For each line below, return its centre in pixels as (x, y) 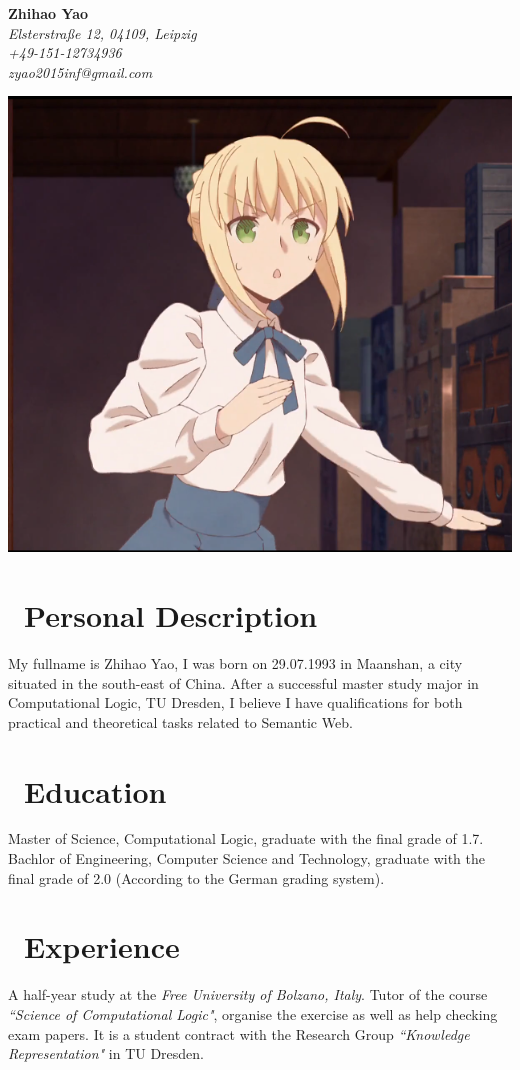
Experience (102, 946)
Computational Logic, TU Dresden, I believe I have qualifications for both (235, 702)
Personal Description (171, 615)
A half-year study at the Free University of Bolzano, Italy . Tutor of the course (248, 994)
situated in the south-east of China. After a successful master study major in (243, 682)
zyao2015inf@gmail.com (80, 71)
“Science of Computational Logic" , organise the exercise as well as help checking (253, 1013)
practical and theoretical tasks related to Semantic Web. (180, 721)
